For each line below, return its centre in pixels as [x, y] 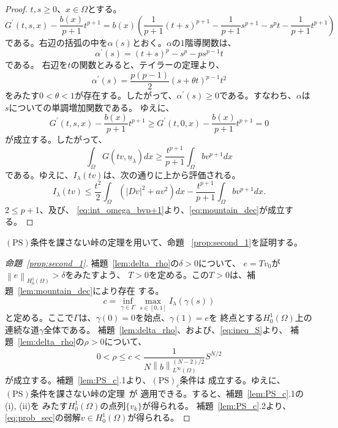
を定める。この [179, 275]
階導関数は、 [210, 42]
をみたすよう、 [95, 275]
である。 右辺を [36, 65]
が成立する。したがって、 [56, 139]
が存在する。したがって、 [126, 95]
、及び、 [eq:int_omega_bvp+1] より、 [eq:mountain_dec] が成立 [162, 209]
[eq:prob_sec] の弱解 [43, 417]
